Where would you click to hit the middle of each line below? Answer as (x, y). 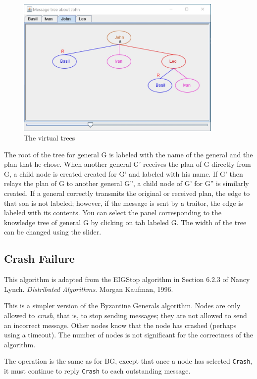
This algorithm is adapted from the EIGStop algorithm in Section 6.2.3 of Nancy (127, 279)
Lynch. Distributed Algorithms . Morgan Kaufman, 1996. (89, 289)
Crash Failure (39, 259)
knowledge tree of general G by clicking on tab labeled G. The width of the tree (125, 222)
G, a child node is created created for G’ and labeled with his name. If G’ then (124, 173)
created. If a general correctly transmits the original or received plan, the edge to (127, 193)
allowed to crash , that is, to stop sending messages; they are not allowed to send (126, 315)
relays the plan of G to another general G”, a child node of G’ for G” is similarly (127, 183)
